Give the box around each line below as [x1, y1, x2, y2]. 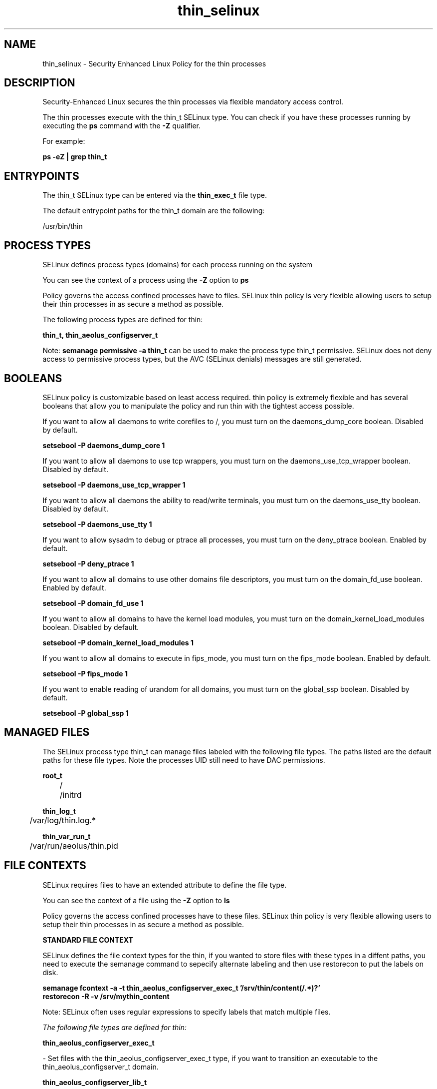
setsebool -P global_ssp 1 [42, 708, 129, 717]
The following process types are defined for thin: [42, 315, 203, 324]
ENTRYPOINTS [4, 169, 79, 182]
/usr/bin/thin [42, 222, 83, 231]
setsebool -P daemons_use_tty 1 [42, 520, 152, 529]
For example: [42, 137, 85, 146]
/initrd [59, 789, 82, 800]
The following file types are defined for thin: [42, 1023, 187, 1032]
